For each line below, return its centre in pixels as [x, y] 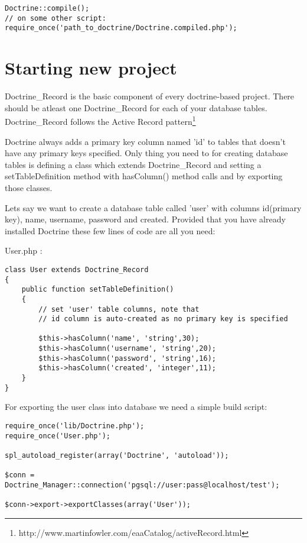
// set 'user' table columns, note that [119, 309]
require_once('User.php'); [58, 436]
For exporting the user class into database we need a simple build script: [136, 407]
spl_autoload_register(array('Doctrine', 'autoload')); [117, 455]
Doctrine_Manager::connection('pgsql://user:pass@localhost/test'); [142, 485]
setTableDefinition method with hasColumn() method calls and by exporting [144, 176]
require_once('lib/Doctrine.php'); [75, 426]
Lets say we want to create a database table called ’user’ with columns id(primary [153, 207]
